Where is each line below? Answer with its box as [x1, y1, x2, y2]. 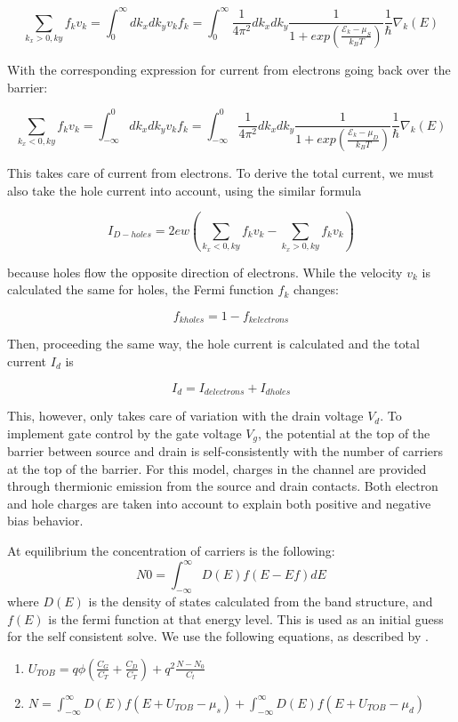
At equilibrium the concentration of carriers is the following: [7, 541, 335, 560]
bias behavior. [7, 511, 84, 530]
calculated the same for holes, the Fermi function [7, 280, 274, 299]
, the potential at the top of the [257, 423, 430, 442]
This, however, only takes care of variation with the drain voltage [7, 406, 364, 425]
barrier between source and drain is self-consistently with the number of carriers [7, 442, 444, 461]
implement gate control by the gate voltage [7, 423, 242, 442]
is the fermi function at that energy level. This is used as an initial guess [48, 609, 444, 628]
